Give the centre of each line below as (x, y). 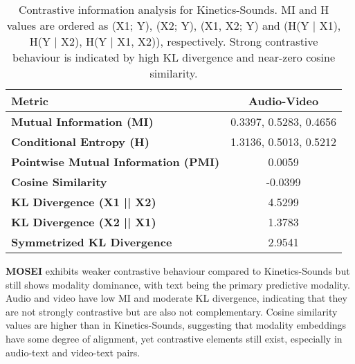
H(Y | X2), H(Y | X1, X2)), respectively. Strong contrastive (174, 41)
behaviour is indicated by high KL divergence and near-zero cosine (174, 57)
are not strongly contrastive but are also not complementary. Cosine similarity (172, 311)
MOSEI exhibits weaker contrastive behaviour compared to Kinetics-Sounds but (178, 271)
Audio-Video (284, 101)
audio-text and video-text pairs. (73, 352)
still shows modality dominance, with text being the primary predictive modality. (178, 284)
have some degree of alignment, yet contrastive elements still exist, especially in (174, 338)
